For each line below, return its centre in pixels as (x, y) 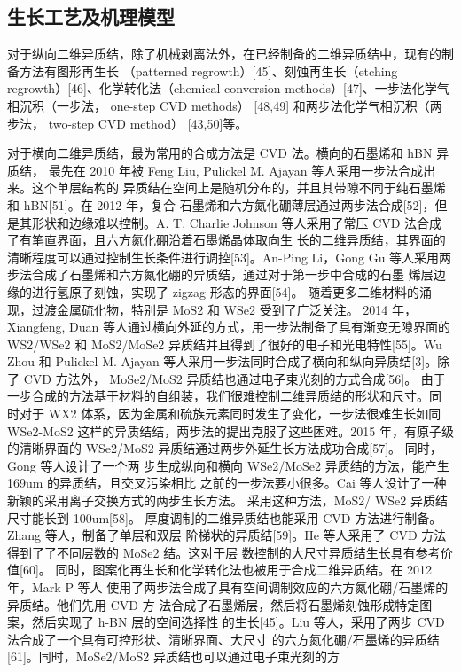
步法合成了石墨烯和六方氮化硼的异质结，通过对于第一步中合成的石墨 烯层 (220, 274)
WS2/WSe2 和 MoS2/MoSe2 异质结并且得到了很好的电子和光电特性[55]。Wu (225, 344)
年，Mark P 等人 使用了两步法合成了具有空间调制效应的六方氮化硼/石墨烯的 (228, 587)
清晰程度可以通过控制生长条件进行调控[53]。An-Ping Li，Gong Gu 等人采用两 (230, 257)
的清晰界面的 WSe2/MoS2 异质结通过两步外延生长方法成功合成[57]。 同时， (225, 448)
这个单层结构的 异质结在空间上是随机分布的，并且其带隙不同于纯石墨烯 (238, 188)
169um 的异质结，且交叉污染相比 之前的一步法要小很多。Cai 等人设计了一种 (227, 483)
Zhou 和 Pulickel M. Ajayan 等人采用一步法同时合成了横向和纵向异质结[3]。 (223, 361)
